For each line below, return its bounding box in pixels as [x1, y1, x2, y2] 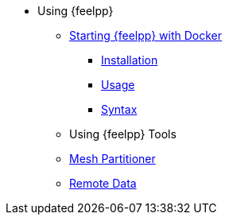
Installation [101, 53, 158, 67]
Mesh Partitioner [69, 152, 156, 165]
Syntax [101, 103, 138, 116]
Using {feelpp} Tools [69, 127, 177, 141]
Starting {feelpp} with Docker [69, 29, 223, 42]
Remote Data [69, 176, 137, 190]
